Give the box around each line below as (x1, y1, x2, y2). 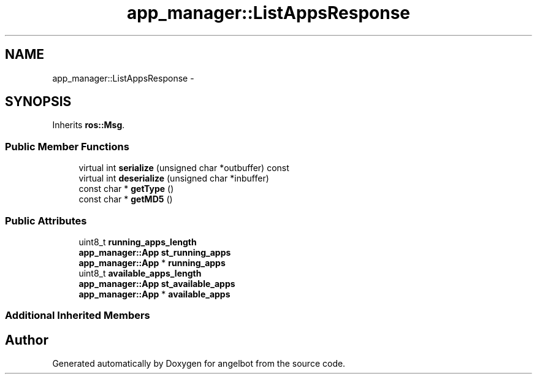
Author (5, 332, 48, 348)
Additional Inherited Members (5, 309, 150, 322)
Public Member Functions (5, 140, 129, 153)
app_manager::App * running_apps (78, 257, 226, 268)
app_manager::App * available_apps (78, 288, 230, 299)
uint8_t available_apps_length (78, 267, 202, 278)
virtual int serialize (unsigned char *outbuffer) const (78, 163, 289, 174)
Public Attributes (5, 214, 87, 227)
